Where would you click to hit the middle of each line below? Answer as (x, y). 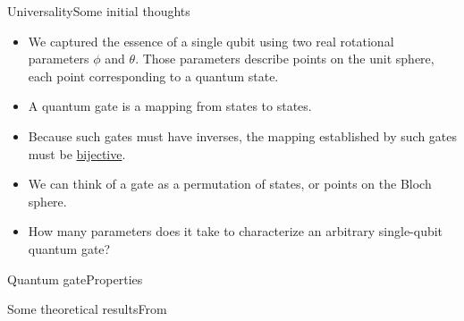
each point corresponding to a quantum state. (153, 76)
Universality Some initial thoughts (99, 11)
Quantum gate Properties (75, 279)
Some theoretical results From (87, 309)
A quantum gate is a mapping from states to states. (170, 106)
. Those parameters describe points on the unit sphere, (285, 59)
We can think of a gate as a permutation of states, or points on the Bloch (230, 184)
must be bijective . (77, 153)
